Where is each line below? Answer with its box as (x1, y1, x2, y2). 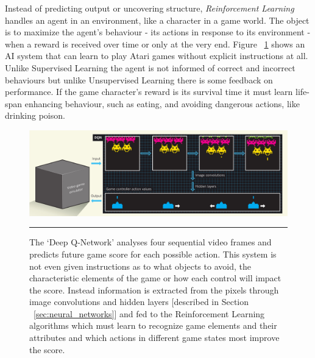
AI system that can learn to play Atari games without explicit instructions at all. (5, 49, 308, 62)
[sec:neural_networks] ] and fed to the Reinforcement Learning (34, 307, 265, 320)
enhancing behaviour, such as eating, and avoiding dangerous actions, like (24, 97, 300, 110)
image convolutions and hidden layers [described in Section (29, 295, 249, 308)
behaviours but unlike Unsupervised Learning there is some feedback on (5, 73, 273, 86)
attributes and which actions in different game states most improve (29, 331, 280, 344)
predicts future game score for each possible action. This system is (29, 247, 277, 260)
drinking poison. (5, 109, 65, 122)
